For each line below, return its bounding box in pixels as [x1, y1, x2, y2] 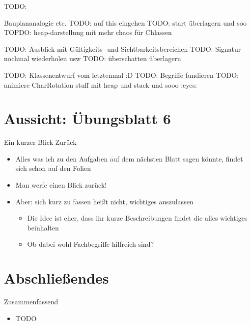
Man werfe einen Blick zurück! [15, 180, 107, 190]
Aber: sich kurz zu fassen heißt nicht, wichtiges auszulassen [15, 196, 194, 206]
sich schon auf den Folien [15, 163, 91, 173]
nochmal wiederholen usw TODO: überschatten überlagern [4, 53, 181, 64]
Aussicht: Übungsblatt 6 [4, 108, 171, 129]
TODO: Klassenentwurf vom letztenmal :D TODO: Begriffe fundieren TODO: [4, 69, 239, 80]
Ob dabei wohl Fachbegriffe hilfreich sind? [27, 239, 154, 249]
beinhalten [27, 222, 59, 232]
